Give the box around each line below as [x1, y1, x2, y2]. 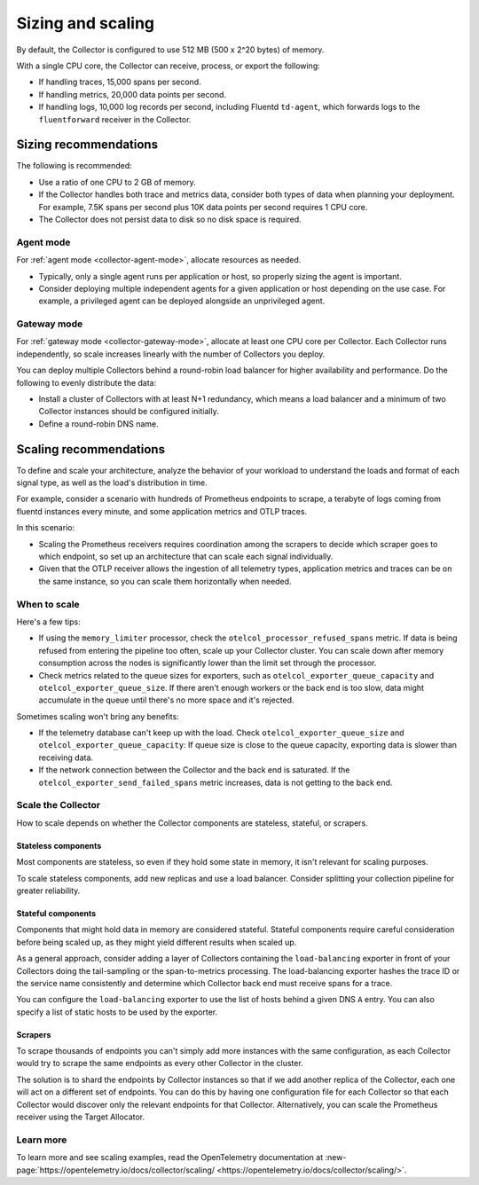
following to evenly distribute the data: [16, 377, 157, 388]
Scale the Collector [16, 799, 101, 812]
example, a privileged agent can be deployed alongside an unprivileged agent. [38, 295, 326, 306]
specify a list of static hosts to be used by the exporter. [16, 1007, 217, 1017]
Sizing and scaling [16, 13, 155, 33]
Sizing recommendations [16, 137, 159, 153]
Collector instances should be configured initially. [38, 406, 219, 417]
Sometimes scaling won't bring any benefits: [16, 710, 179, 722]
